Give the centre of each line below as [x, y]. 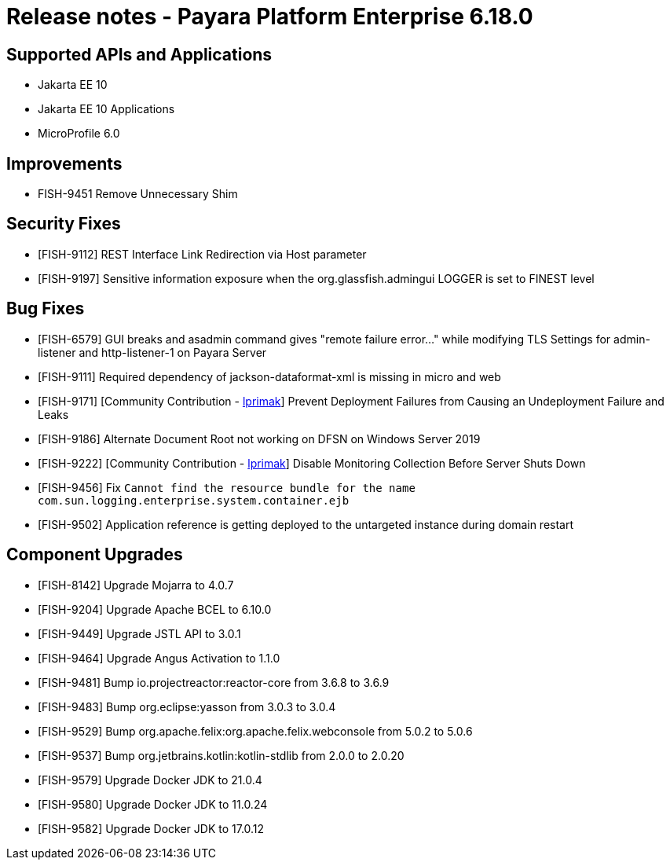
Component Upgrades [95, 555]
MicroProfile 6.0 [79, 134]
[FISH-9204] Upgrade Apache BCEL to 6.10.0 [155, 609]
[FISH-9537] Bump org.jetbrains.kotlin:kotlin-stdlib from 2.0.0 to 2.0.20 [221, 755]
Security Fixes [64, 224]
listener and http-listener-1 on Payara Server [152, 352]
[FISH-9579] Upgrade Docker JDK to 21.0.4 [150, 780]
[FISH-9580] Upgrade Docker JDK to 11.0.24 [153, 804]
